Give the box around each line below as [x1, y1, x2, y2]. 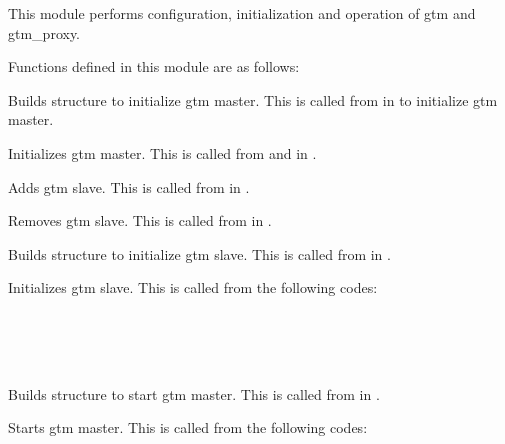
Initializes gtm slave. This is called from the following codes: [8, 277, 378, 298]
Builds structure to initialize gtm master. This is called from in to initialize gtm [8, 89, 498, 110]
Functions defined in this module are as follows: [8, 56, 300, 77]
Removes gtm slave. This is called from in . [8, 210, 272, 231]
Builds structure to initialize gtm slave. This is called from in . [8, 243, 391, 264]
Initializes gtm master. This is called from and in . [8, 142, 317, 163]
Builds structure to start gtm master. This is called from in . [8, 383, 380, 404]
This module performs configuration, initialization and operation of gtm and [8, 3, 476, 23]
